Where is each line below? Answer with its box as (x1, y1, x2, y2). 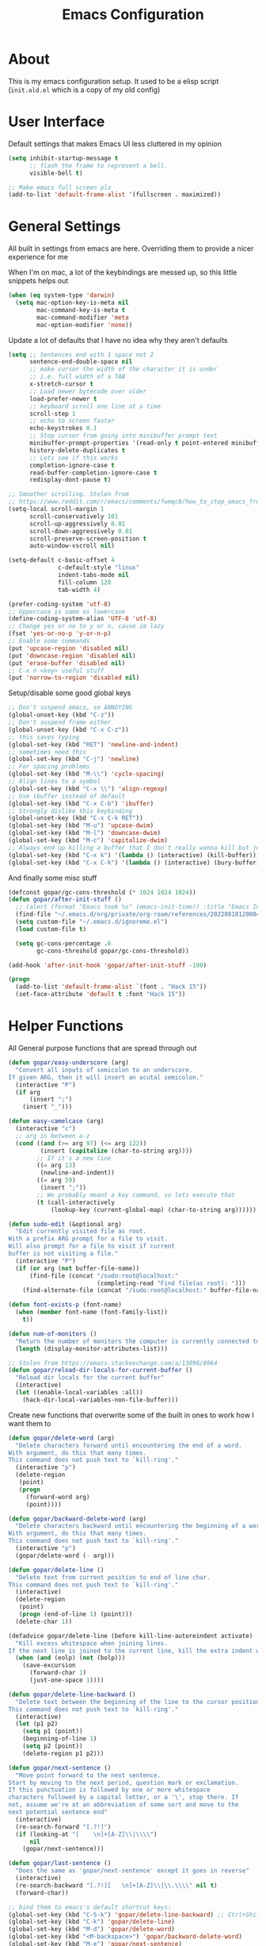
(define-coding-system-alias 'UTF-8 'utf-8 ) (8, 615, 158, 623)
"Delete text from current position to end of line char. (15, 1573, 211, 1581)
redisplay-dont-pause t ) (28, 476, 112, 484)
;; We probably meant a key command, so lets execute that (36, 1190, 236, 1199)
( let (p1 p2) (15, 1720, 59, 1728)
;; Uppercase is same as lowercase (8, 607, 126, 616)
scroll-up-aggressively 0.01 (28, 520, 126, 528)
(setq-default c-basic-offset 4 (8, 556, 115, 564)
